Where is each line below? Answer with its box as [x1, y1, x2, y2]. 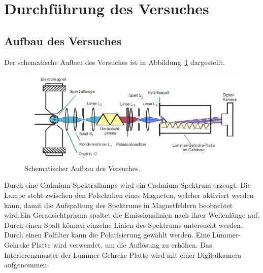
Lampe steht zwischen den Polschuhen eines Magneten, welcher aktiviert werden [4, 189, 254, 200]
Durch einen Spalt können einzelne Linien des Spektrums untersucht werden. [4, 219, 243, 230]
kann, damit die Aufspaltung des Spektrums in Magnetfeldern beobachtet [4, 199, 233, 210]
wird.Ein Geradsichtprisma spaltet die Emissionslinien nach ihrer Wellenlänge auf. [4, 210, 259, 220]
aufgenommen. [4, 259, 49, 270]
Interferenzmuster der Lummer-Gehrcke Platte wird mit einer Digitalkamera [4, 249, 242, 260]
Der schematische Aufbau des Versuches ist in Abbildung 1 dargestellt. [4, 56, 225, 67]
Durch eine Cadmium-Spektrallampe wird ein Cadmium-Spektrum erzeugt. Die [4, 180, 251, 190]
